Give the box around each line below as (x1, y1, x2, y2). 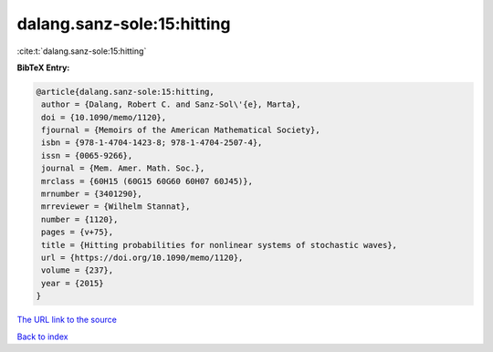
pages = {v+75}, (41, 227, 114, 237)
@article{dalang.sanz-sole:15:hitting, (36, 87, 215, 97)
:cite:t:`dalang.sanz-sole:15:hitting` (16, 46, 147, 57)
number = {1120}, (41, 214, 119, 224)
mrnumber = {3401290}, (41, 189, 143, 200)
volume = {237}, (41, 265, 114, 275)
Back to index (16, 331, 68, 342)
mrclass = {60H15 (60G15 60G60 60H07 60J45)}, (41, 176, 253, 186)
